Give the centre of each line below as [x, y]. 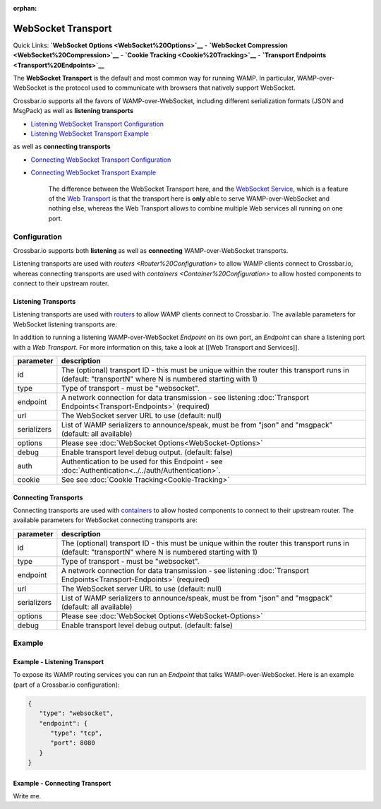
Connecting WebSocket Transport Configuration [101, 160]
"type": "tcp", [77, 733]
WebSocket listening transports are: [65, 324]
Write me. [27, 796]
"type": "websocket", [77, 713]
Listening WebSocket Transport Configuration [97, 124]
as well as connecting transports [62, 147]
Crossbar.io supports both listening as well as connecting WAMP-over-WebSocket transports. [151, 250]
